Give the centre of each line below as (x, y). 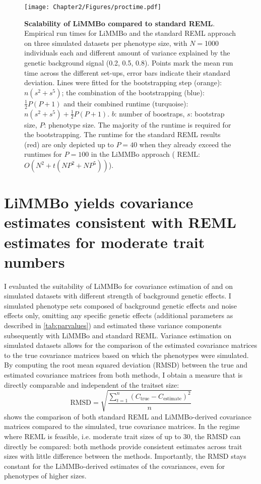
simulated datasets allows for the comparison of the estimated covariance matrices (131, 345)
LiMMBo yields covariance (99, 202)
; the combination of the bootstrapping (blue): (133, 92)
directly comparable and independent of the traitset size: (92, 384)
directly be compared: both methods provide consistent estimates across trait (123, 446)
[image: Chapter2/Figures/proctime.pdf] (93, 7)
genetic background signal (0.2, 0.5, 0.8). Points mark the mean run (129, 63)
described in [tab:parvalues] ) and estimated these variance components (113, 325)
